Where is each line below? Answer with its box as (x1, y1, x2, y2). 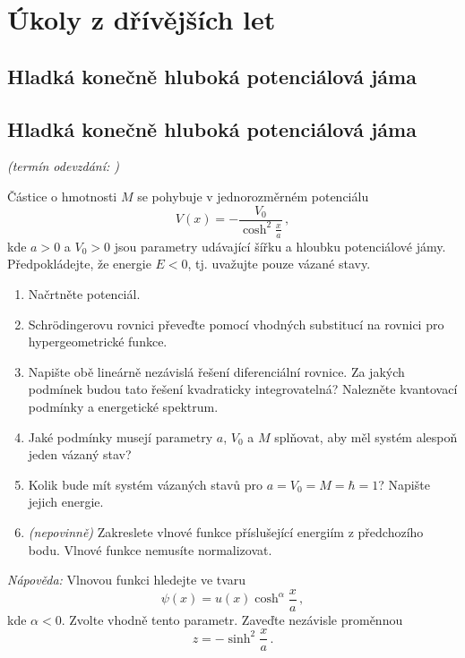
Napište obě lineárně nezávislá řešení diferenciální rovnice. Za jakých (28, 362, 405, 380)
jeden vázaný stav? (28, 445, 132, 464)
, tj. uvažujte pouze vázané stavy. (187, 254, 371, 273)
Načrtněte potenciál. (28, 284, 141, 303)
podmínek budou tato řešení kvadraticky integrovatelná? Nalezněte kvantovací (28, 380, 458, 398)
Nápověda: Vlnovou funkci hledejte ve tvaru (7, 570, 246, 589)
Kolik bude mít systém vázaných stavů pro (28, 474, 263, 493)
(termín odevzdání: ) (7, 157, 120, 175)
